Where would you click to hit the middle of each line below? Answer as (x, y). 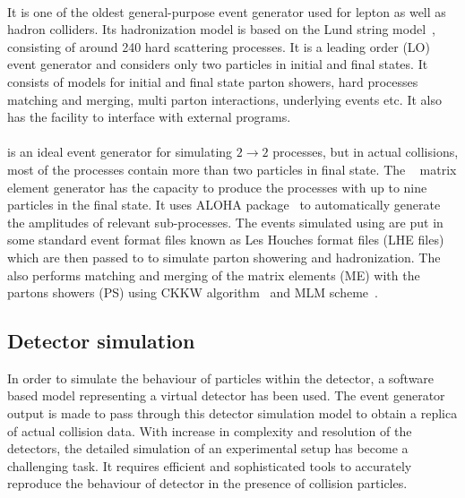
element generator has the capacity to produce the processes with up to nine (217, 187)
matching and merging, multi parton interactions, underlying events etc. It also (224, 99)
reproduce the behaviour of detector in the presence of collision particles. (207, 483)
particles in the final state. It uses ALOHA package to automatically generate (224, 205)
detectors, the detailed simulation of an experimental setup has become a (208, 448)
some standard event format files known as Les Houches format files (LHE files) (226, 240)
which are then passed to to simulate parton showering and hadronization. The (224, 257)
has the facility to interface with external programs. (149, 117)
